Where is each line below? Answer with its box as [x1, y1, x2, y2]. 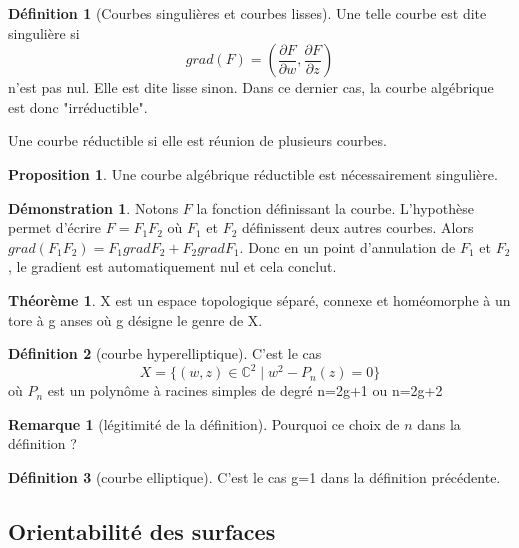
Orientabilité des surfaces [8, 515, 276, 546]
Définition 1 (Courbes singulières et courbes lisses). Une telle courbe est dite [8, 3, 487, 23]
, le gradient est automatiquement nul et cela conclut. [8, 256, 337, 277]
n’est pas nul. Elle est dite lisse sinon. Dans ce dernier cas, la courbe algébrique [8, 77, 494, 98]
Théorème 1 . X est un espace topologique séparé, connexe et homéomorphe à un [8, 289, 511, 310]
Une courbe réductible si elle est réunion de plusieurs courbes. [8, 130, 387, 151]
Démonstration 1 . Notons [8, 197, 179, 218]
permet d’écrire [8, 217, 102, 238]
